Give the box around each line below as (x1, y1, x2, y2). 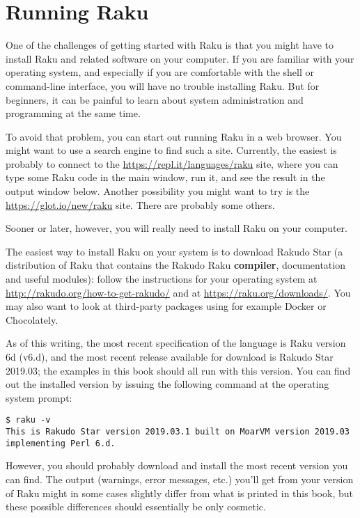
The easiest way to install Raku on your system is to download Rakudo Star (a (6, 244, 343, 258)
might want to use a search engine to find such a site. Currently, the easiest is (6, 143, 337, 157)
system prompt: (6, 390, 72, 405)
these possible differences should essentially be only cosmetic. (6, 499, 266, 514)
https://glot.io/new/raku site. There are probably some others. (6, 197, 275, 212)
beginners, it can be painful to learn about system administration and (6, 92, 304, 107)
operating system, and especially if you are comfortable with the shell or (6, 65, 315, 79)
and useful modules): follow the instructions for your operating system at (6, 272, 318, 286)
